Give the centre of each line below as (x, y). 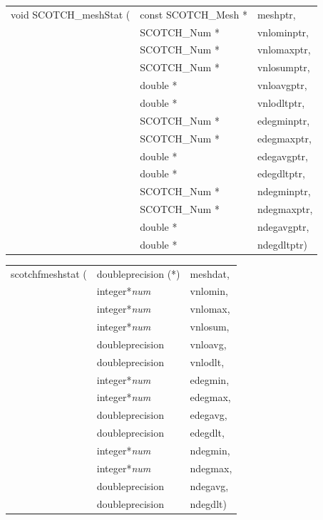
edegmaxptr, (284, 138)
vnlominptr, (283, 32)
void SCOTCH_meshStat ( (71, 14)
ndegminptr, (284, 191)
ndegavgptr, (283, 226)
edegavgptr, (282, 156)
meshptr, (276, 14)
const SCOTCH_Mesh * (194, 14)
